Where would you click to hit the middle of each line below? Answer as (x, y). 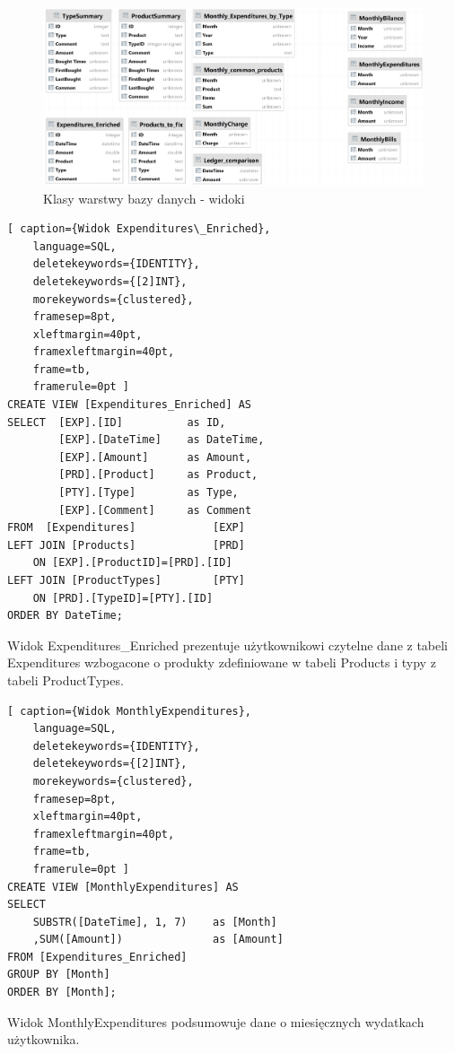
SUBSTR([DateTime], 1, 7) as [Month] (155, 922)
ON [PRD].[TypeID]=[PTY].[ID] (123, 598)
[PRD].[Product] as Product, (158, 475)
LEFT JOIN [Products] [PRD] (126, 545)
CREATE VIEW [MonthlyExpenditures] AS (123, 887)
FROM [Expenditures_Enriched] (97, 957)
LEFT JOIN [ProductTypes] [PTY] (126, 580)
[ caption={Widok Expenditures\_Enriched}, (139, 229)
